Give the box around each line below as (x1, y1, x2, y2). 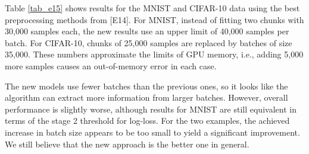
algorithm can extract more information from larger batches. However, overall (5, 91, 288, 104)
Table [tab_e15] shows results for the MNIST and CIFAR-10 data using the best (5, 2, 300, 14)
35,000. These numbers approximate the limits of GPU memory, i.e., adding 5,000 (5, 48, 304, 60)
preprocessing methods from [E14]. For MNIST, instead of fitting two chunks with (5, 13, 304, 25)
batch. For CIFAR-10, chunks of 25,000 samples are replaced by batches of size (5, 36, 292, 49)
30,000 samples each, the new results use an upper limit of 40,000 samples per (5, 25, 289, 37)
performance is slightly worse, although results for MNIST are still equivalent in (5, 102, 296, 115)
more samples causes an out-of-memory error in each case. (5, 59, 217, 72)
